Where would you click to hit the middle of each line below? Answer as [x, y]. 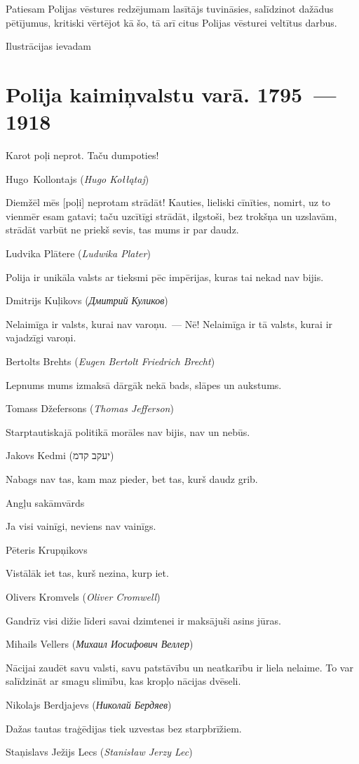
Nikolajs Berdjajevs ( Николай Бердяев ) [89, 704]
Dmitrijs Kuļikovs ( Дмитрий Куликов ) [87, 300]
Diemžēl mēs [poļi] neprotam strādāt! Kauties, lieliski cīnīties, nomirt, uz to [168, 202]
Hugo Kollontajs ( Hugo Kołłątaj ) [77, 178]
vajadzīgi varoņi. [41, 337]
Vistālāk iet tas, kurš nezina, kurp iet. [87, 573]
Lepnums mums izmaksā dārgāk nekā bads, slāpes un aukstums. [144, 384]
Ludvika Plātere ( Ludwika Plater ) [78, 253]
